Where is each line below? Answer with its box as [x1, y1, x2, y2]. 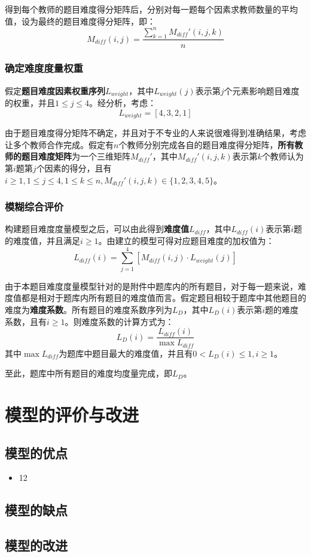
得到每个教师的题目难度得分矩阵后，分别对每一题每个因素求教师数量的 [5, 3, 281, 15]
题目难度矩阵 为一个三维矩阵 [21, 150, 130, 162]
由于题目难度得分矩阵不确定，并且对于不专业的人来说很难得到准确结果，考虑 [5, 127, 306, 139]
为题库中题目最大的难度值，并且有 [59, 347, 193, 359]
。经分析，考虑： [89, 97, 157, 109]
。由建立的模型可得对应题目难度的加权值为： [98, 234, 275, 247]
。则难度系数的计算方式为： [65, 315, 174, 327]
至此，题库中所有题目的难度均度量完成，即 [5, 367, 172, 380]
